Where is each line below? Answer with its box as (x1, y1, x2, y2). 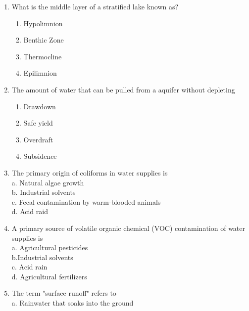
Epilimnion (23, 68, 57, 78)
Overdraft (23, 134, 53, 144)
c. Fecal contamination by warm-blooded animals (11, 196, 161, 207)
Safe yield (23, 118, 53, 128)
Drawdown (23, 101, 56, 111)
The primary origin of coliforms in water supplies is (11, 167, 168, 178)
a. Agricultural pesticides (11, 242, 88, 253)
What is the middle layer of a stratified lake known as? (11, 1, 179, 11)
